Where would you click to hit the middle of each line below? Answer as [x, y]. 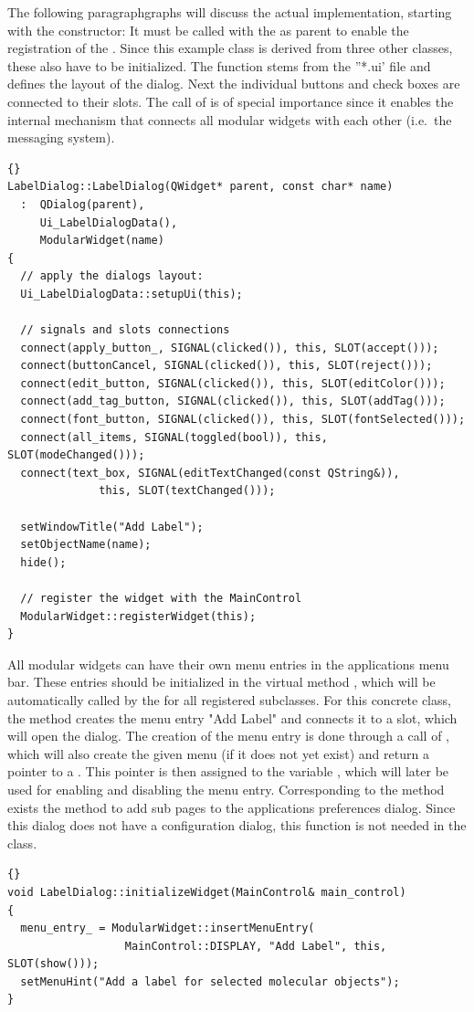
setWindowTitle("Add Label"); [112, 527]
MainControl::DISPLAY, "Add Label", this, [256, 946]
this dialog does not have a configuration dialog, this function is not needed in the [237, 825]
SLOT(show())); [53, 964]
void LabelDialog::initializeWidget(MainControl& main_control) [207, 892]
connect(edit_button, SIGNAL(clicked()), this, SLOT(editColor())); [233, 383]
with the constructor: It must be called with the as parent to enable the [208, 30]
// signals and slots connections [125, 330]
